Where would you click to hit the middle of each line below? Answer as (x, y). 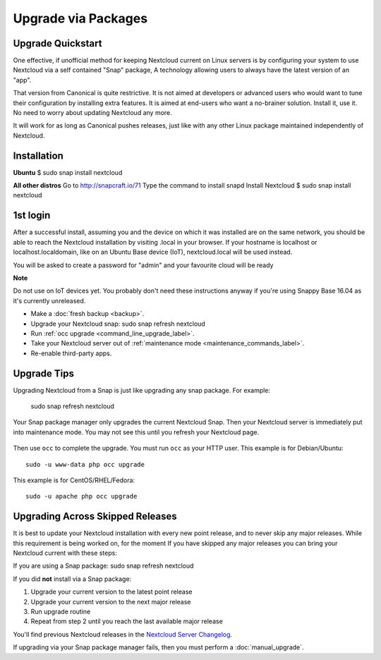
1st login (32, 215)
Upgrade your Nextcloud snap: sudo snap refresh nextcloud (118, 324)
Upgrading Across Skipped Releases (95, 517)
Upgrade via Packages (80, 18)
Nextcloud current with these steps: (65, 553)
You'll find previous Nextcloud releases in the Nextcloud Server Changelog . (123, 634)
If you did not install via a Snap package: (72, 579)
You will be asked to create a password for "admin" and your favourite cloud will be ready (143, 265)
